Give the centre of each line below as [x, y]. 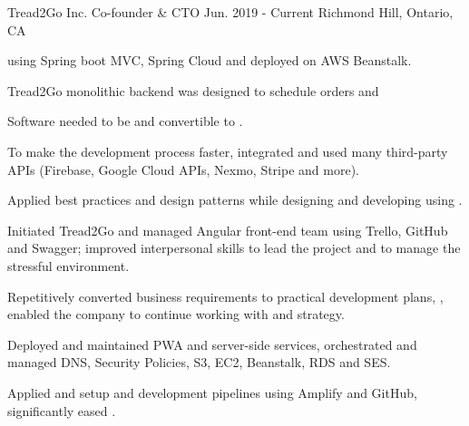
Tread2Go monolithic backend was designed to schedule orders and [193, 90]
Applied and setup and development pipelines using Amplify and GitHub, [212, 392]
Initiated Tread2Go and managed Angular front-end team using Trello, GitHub [228, 230]
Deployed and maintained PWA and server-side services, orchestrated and [212, 344]
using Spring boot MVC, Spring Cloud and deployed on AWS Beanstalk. [210, 60]
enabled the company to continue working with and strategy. [176, 314]
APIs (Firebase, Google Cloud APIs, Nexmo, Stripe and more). [183, 169]
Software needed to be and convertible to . [125, 121]
